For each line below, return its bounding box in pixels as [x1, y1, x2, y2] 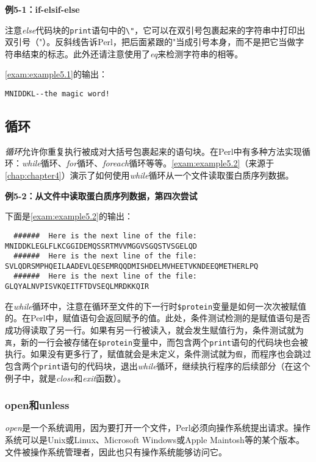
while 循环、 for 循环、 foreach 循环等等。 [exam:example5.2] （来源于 [22, 157, 275, 169]
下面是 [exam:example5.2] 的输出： [5, 210, 133, 222]
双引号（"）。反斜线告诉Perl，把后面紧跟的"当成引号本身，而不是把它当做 [5, 35, 296, 48]
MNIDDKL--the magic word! [5, 90, 110, 99]
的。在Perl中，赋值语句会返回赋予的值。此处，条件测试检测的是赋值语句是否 [5, 311, 311, 324]
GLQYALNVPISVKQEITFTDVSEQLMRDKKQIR [5, 282, 149, 291]
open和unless [5, 397, 70, 413]
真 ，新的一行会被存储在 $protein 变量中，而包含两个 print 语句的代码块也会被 [5, 335, 308, 348]
